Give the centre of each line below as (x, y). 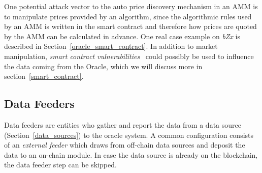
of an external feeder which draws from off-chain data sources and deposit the (125, 145)
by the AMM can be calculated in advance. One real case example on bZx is (122, 36)
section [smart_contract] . (44, 76)
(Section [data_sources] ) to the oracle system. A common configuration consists (129, 135)
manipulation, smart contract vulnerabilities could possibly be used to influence (129, 56)
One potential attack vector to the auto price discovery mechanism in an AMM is (131, 6)
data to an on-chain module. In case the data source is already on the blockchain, (131, 154)
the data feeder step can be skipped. (60, 165)
